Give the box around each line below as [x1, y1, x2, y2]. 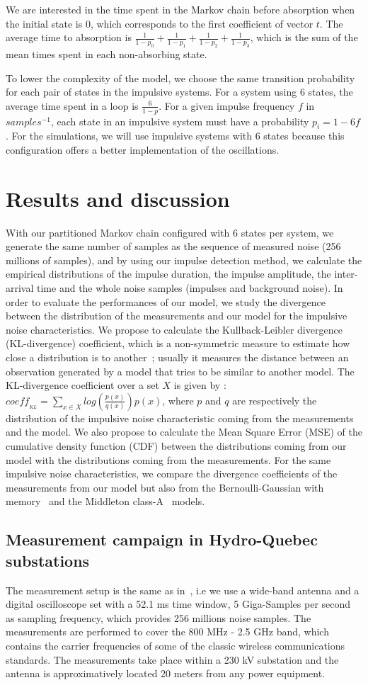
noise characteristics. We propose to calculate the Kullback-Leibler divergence [6, 322, 343, 336]
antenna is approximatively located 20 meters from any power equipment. [6, 666, 326, 681]
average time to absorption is [6, 30, 132, 45]
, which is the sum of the [250, 30, 358, 45]
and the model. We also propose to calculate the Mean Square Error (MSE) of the [6, 424, 362, 439]
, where [162, 392, 194, 407]
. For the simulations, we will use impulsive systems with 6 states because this [6, 128, 345, 143]
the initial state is [6, 16, 83, 30]
